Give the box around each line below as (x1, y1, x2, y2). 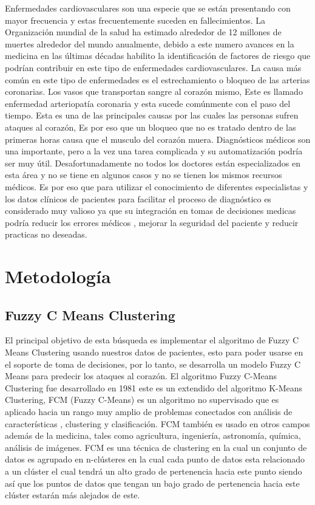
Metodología (5, 264, 111, 289)
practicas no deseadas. (5, 228, 87, 241)
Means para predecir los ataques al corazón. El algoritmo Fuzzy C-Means (5, 369, 277, 382)
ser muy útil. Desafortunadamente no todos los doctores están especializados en (5, 156, 301, 169)
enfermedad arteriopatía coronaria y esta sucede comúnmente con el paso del (5, 97, 291, 109)
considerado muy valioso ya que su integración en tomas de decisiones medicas (5, 204, 296, 217)
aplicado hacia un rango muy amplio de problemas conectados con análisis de (5, 405, 293, 418)
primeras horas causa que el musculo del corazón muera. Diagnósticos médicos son (5, 132, 311, 145)
